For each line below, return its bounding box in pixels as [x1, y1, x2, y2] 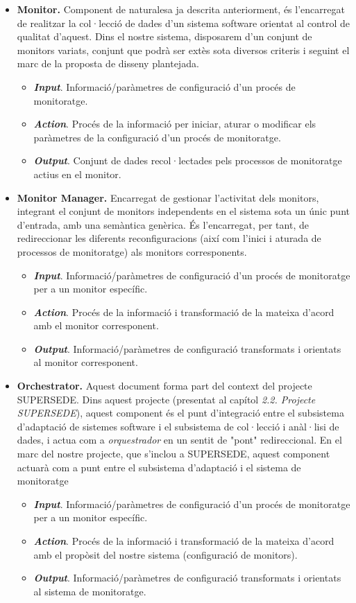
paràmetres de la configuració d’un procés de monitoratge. [33, 130, 281, 144]
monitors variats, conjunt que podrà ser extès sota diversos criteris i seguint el [17, 42, 350, 57]
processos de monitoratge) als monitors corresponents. [17, 244, 247, 259]
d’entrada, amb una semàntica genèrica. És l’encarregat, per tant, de [17, 217, 309, 231]
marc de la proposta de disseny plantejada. [17, 56, 199, 71]
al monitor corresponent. [33, 355, 138, 369]
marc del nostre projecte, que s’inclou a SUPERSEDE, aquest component [17, 446, 330, 461]
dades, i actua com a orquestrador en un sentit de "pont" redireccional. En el [17, 432, 342, 447]
